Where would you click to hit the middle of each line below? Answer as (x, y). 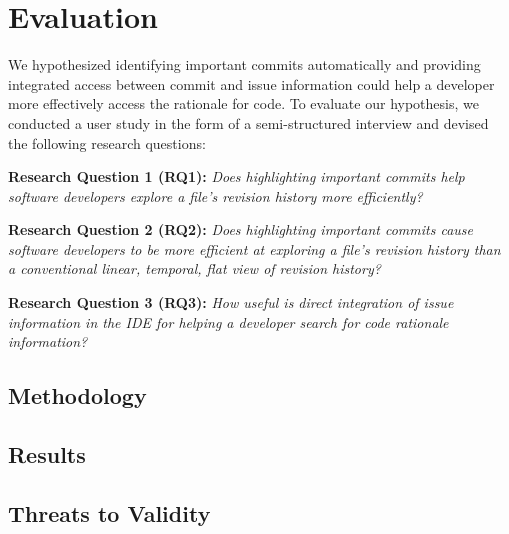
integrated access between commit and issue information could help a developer (251, 83)
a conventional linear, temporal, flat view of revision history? (194, 268)
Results (47, 454)
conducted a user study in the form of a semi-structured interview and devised (248, 122)
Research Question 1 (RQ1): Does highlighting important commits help (236, 176)
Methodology (77, 395)
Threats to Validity (109, 512)
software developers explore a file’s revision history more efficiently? (215, 195)
